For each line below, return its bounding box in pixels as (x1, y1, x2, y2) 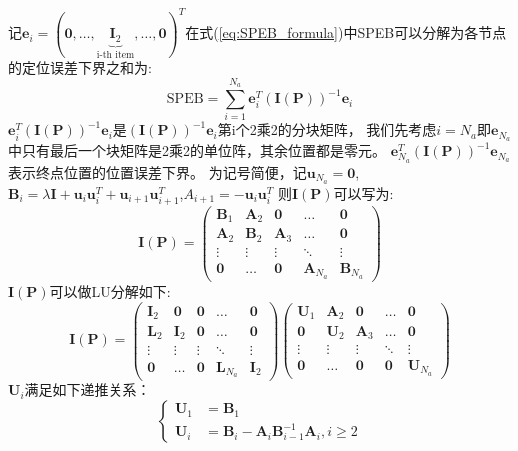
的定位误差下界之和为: (8, 57, 152, 78)
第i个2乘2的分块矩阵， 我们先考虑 (217, 119, 437, 140)
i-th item (96, 49, 135, 60)
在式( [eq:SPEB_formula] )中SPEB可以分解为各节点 (185, 22, 507, 43)
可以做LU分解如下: (49, 280, 171, 301)
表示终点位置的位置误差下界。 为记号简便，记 (8, 161, 307, 182)
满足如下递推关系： (24, 379, 151, 400)
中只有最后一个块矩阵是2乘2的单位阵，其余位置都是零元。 (8, 140, 386, 161)
